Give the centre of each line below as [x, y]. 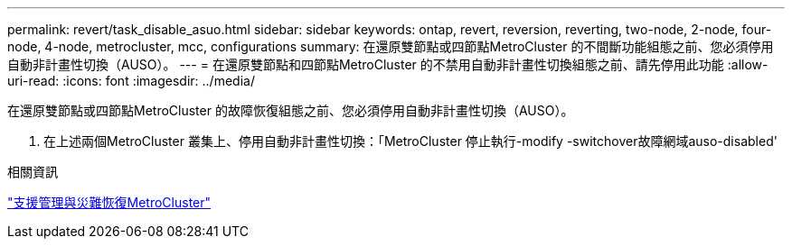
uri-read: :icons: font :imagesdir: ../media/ [131, 81]
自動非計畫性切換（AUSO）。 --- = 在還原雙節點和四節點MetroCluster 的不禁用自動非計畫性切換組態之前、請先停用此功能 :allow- [388, 64]
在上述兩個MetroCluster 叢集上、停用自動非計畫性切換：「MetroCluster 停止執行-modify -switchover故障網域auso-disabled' [410, 141]
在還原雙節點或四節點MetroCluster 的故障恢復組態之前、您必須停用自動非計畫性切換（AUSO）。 [291, 110]
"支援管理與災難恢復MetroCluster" [109, 202]
